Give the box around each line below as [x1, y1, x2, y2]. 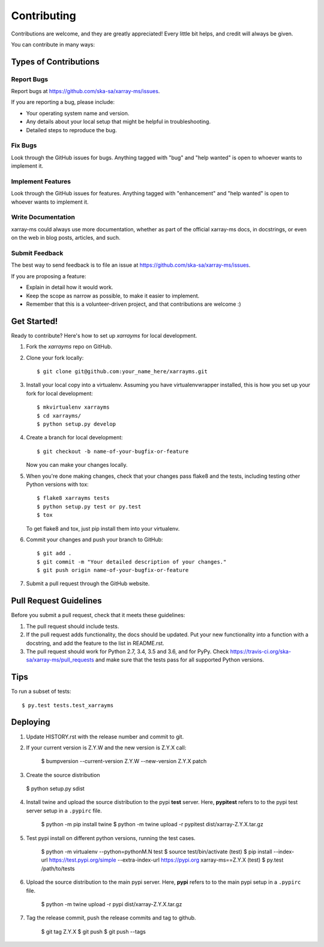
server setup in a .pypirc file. [26, 807, 102, 814]
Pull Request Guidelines [11, 595, 102, 606]
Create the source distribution [26, 771, 100, 778]
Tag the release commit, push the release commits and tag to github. [26, 914, 196, 922]
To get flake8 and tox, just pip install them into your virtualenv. [26, 525, 180, 532]
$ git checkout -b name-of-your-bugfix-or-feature [37, 448, 189, 455]
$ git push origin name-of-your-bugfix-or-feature [37, 567, 189, 574]
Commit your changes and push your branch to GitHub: [26, 535, 163, 543]
